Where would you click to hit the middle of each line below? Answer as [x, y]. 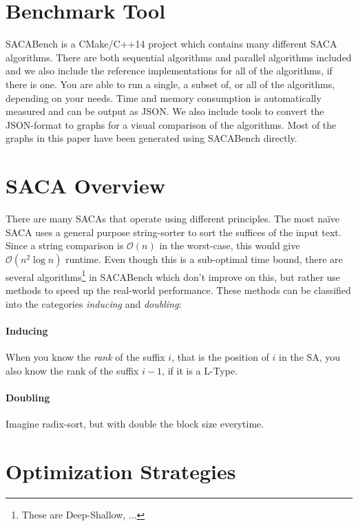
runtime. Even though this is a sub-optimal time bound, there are [204, 259]
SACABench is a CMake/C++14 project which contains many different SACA [171, 44]
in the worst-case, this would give [230, 245]
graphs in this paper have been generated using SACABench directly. [151, 138]
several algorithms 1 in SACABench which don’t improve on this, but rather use [173, 275]
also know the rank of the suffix [72, 370]
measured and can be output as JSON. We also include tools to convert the [165, 111]
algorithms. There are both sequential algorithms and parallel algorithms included [179, 57]
